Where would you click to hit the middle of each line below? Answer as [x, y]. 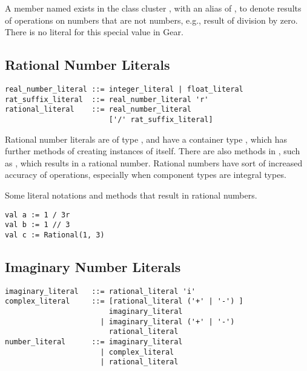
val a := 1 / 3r [38, 215]
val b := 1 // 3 [38, 225]
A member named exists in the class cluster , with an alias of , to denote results [153, 8]
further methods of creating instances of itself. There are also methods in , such [153, 151]
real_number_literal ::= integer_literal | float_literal [124, 89]
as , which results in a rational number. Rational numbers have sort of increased [154, 162]
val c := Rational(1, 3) [55, 235]
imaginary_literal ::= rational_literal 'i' [100, 291]
